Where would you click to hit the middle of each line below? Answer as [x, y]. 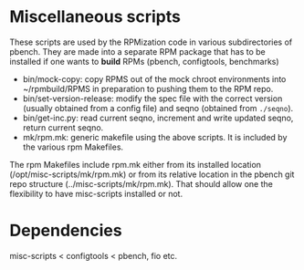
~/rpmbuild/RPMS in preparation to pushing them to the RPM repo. [148, 88]
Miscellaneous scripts [95, 17]
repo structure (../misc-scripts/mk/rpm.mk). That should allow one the [142, 183]
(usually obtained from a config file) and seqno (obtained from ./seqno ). [158, 108]
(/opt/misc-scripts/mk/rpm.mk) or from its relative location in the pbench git [152, 174]
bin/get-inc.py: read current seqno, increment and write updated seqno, [158, 118]
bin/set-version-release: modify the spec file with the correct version [152, 99]
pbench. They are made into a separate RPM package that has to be [138, 51]
